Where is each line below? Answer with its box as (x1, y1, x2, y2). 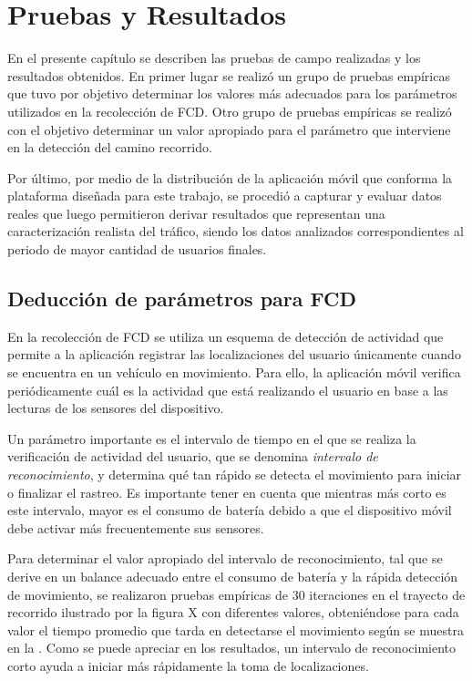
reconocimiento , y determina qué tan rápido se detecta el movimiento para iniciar (7, 465, 462, 484)
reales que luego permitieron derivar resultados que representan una (7, 203, 385, 222)
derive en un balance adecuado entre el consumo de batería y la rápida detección (7, 566, 458, 585)
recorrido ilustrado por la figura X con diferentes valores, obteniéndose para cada (7, 603, 459, 622)
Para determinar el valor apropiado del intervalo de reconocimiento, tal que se (7, 549, 443, 568)
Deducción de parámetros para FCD (7, 284, 357, 313)
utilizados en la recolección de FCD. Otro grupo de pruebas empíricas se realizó (7, 101, 452, 120)
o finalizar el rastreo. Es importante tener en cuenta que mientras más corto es (7, 482, 446, 501)
